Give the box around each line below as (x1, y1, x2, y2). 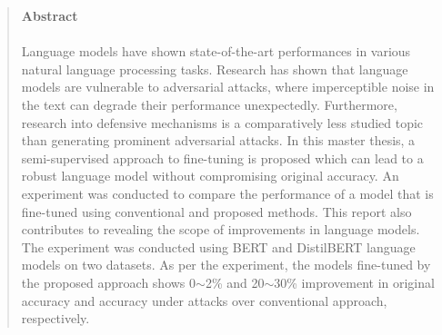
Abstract (21, 6, 78, 25)
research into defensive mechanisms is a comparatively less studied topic (21, 113, 424, 132)
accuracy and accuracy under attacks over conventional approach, (21, 291, 387, 310)
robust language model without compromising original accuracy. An (21, 166, 399, 185)
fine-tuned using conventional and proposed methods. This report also (21, 202, 412, 221)
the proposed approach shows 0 (21, 272, 196, 291)
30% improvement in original (274, 272, 435, 291)
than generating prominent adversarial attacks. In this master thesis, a (21, 131, 416, 150)
